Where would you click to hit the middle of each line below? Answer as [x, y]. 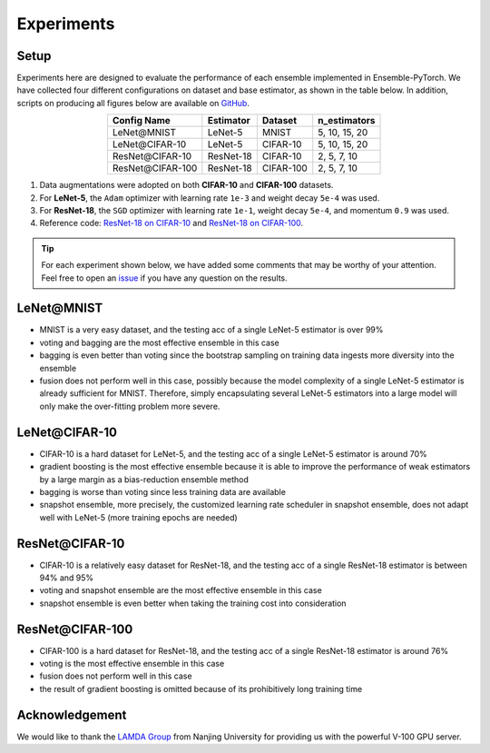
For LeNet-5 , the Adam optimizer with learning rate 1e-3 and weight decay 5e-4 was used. [210, 198]
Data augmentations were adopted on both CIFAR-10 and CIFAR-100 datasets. [186, 185]
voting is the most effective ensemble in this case [132, 664]
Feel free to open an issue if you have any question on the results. [164, 278]
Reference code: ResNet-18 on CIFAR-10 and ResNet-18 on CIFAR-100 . [171, 223]
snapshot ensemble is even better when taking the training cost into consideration [193, 603]
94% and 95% [67, 578]
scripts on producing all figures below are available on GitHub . [133, 103]
